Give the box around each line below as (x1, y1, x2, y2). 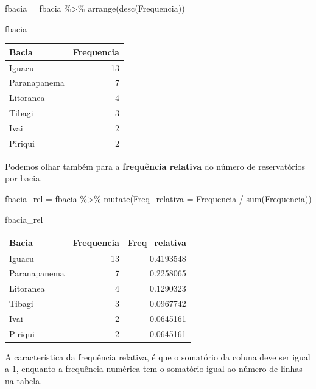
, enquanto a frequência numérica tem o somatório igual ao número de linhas (16, 362, 303, 375)
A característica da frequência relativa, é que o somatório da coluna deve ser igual (5, 350, 311, 363)
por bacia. (5, 172, 43, 184)
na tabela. (5, 374, 43, 387)
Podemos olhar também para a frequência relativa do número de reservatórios (5, 159, 306, 172)
